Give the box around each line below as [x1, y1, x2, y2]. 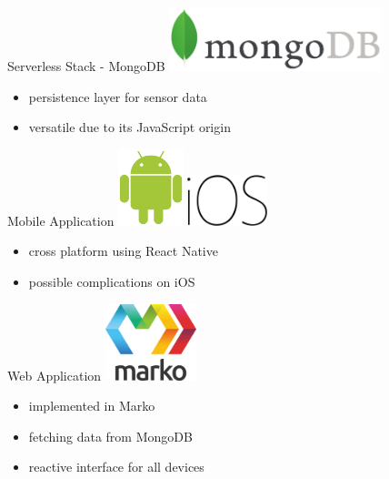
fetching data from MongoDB [28, 426, 193, 445]
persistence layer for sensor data [28, 87, 207, 106]
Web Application [7, 365, 102, 384]
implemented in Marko [28, 396, 155, 415]
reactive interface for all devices [28, 457, 204, 476]
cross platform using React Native [28, 241, 218, 260]
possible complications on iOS [28, 271, 195, 290]
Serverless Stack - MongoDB [7, 56, 165, 75]
